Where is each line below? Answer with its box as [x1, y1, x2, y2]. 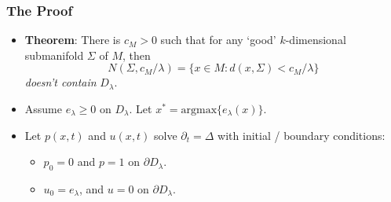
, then [122, 46, 151, 63]
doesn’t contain [24, 74, 97, 90]
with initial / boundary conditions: [217, 127, 386, 143]
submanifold [24, 46, 84, 63]
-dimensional [285, 31, 346, 48]
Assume [24, 101, 62, 116]
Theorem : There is [24, 31, 121, 48]
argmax [181, 105, 217, 116]
